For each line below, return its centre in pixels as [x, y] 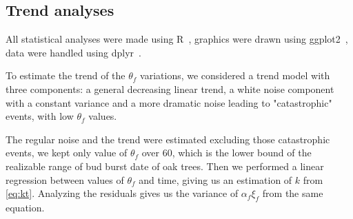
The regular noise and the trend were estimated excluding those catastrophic [168, 139]
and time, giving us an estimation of [215, 179]
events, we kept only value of [67, 153]
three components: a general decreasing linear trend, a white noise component [170, 88]
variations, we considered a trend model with [235, 75]
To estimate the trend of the [65, 75]
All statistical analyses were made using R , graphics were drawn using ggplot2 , [177, 39]
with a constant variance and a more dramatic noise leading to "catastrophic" [169, 102]
